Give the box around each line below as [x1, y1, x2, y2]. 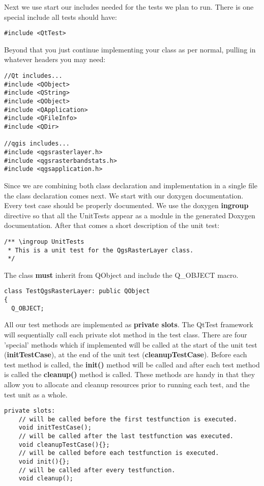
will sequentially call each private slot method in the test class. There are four [4, 329, 247, 339]
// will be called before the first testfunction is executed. [18, 415, 238, 423]
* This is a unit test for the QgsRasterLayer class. [8, 246, 194, 254]
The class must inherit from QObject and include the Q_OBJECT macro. [4, 269, 239, 280]
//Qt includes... [4, 72, 63, 80]
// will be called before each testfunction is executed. [18, 449, 219, 457]
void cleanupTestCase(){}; [18, 441, 110, 448]
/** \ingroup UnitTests [4, 238, 84, 245]
